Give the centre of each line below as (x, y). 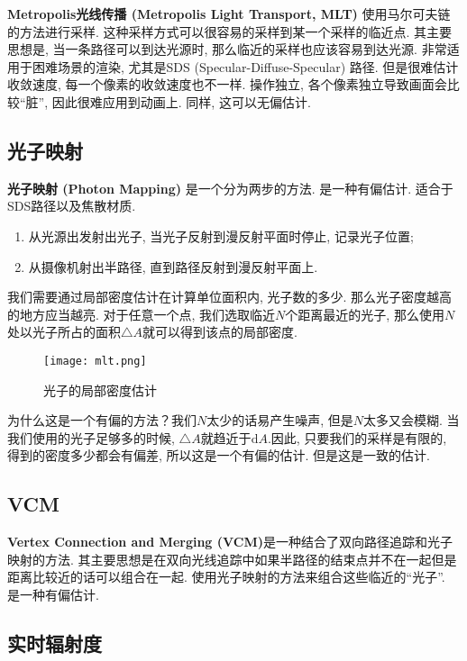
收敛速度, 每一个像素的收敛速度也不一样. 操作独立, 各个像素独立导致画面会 (227, 84)
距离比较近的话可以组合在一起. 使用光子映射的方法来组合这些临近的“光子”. (226, 577)
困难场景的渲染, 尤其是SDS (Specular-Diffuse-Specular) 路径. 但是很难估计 (245, 66)
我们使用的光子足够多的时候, (91, 437)
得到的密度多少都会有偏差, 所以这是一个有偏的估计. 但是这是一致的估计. (219, 455)
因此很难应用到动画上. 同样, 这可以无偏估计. (181, 101)
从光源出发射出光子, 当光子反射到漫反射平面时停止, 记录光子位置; (221, 235)
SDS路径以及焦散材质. (72, 206)
